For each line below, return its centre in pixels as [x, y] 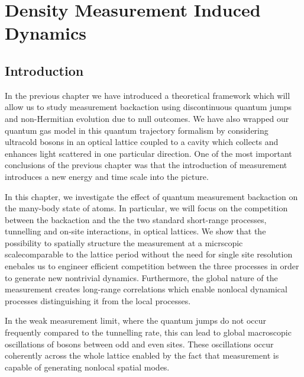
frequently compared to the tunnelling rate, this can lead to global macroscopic [148, 332]
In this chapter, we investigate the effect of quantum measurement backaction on [151, 196]
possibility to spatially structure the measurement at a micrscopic [124, 242]
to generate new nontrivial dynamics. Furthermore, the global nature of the [141, 277]
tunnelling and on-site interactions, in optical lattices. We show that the [135, 231]
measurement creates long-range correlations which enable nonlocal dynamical [146, 289]
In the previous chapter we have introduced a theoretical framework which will [148, 95]
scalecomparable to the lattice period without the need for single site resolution [149, 254]
